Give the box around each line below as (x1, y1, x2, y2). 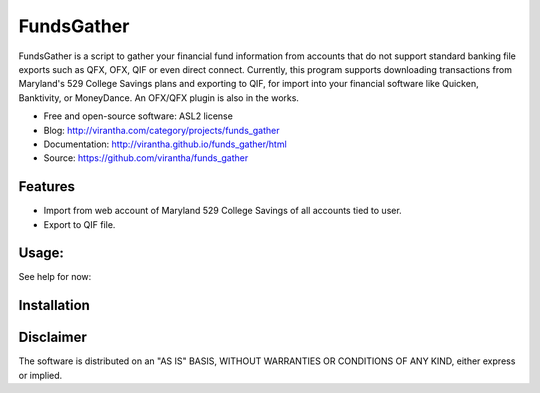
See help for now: (18, 271, 92, 283)
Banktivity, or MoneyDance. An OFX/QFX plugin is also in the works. (18, 91, 300, 104)
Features (18, 178, 75, 195)
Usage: (18, 245, 65, 262)
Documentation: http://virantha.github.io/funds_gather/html (43, 138, 287, 150)
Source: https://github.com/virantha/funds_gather (43, 152, 249, 164)
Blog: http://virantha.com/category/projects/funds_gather (43, 124, 280, 136)
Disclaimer (18, 329, 87, 346)
